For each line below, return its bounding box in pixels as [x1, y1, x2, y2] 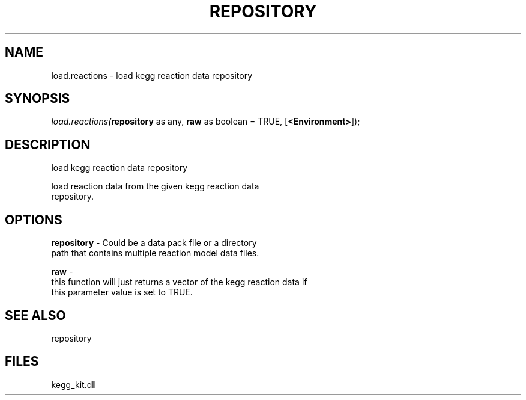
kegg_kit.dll [51, 379, 96, 390]
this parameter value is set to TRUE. [51, 287, 193, 298]
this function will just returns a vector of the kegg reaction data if [51, 277, 307, 288]
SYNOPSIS [5, 91, 70, 106]
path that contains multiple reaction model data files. [51, 248, 259, 259]
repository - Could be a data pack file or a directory [51, 238, 257, 248]
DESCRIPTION [5, 137, 91, 152]
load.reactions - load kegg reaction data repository [51, 70, 253, 81]
